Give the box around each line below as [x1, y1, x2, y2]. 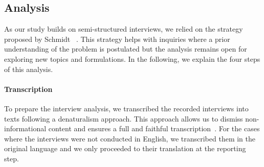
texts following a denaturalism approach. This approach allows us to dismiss [4, 113, 243, 124]
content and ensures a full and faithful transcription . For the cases [48, 123, 260, 134]
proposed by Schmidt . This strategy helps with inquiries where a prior [4, 33, 230, 44]
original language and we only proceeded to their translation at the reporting [4, 143, 246, 154]
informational [4, 123, 47, 134]
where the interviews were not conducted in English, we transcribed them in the [4, 133, 255, 144]
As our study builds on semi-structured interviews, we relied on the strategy [4, 23, 243, 34]
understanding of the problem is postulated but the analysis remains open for [4, 43, 247, 54]
